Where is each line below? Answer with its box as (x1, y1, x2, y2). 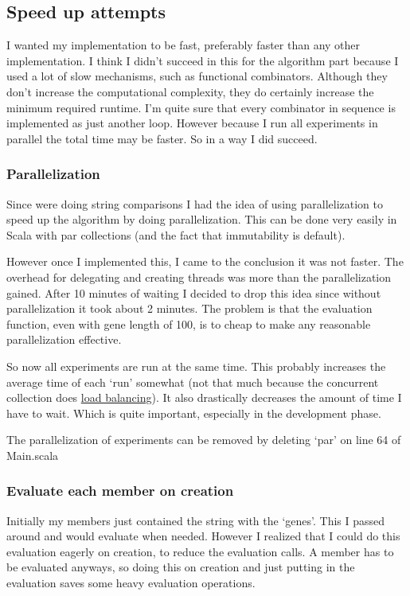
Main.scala (6, 446, 59, 463)
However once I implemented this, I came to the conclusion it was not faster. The (6, 253, 404, 270)
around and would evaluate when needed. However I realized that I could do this (6, 528, 400, 544)
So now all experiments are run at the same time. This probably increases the (6, 357, 386, 374)
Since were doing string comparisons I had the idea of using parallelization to (6, 195, 383, 212)
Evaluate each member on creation (6, 481, 234, 501)
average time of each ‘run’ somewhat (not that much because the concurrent (6, 373, 379, 390)
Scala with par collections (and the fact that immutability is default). (6, 226, 346, 243)
